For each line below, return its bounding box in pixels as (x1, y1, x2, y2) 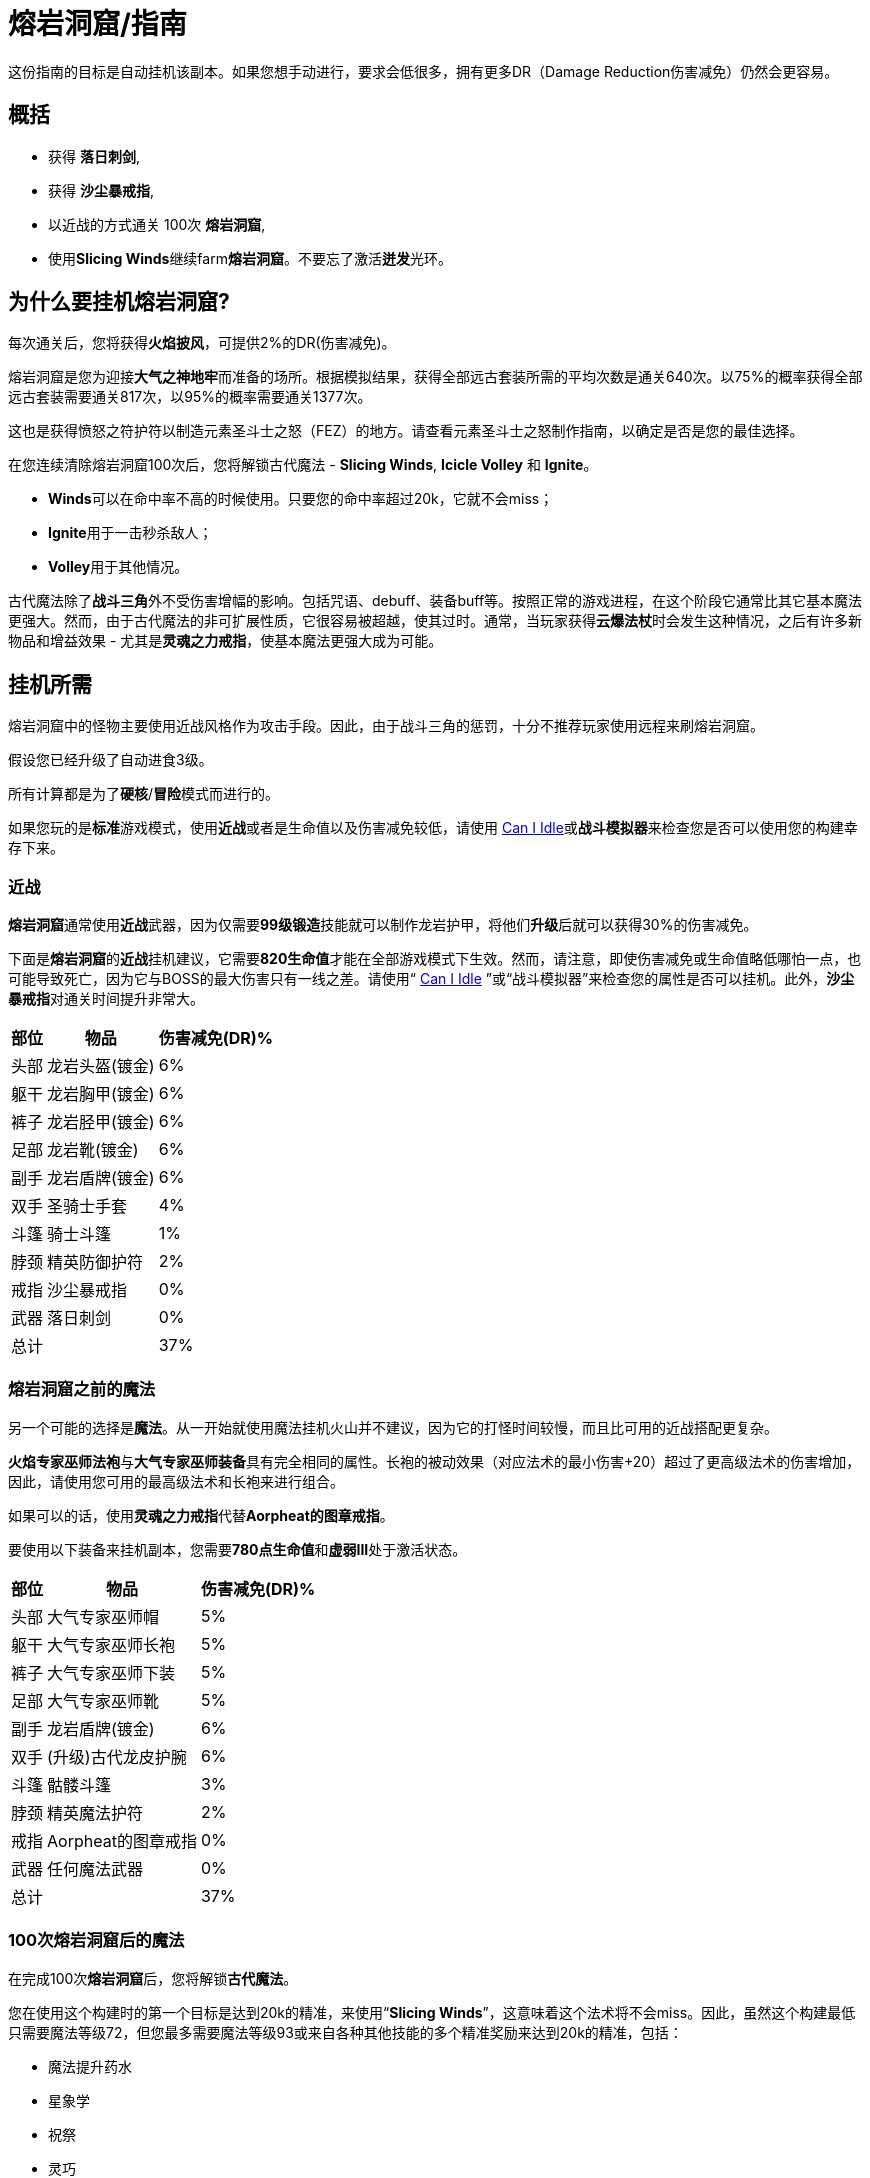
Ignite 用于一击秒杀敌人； (48, 524, 213, 542)
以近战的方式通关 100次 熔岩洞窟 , (48, 215, 266, 233)
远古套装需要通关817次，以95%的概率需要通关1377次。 (8, 388, 372, 406)
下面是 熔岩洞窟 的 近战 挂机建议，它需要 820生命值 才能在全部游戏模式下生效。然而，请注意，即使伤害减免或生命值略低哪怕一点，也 (8, 950, 862, 968)
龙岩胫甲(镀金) (47, 1112, 155, 1133)
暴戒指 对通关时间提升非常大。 (8, 990, 204, 1008)
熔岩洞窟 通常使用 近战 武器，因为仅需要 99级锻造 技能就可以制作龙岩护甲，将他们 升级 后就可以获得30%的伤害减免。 (8, 916, 758, 934)
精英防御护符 (47, 1252, 144, 1273)
